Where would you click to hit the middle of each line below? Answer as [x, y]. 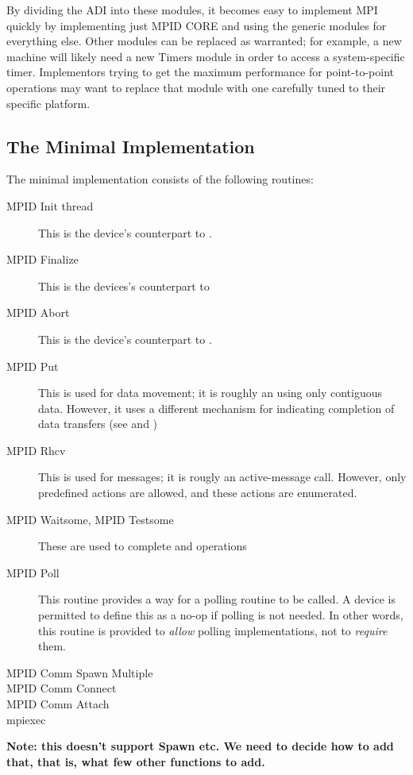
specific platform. [48, 103]
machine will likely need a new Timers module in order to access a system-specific [206, 56]
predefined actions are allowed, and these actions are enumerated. [198, 493]
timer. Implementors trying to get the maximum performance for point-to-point [200, 72]
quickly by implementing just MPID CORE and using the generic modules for [197, 25]
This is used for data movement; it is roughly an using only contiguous [210, 393]
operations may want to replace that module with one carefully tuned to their [196, 87]
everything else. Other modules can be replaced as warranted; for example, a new [204, 41]
